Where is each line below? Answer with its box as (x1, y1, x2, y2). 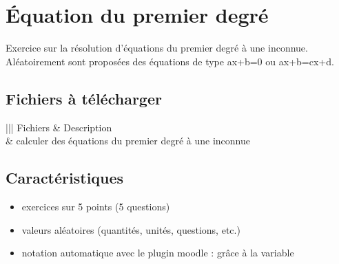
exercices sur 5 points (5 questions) (21, 199, 170, 213)
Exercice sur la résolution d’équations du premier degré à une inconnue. (6, 41, 308, 55)
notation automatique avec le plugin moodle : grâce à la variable (21, 245, 294, 260)
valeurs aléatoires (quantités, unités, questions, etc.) (21, 222, 240, 236)
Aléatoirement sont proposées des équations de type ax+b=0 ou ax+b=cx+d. (6, 54, 334, 68)
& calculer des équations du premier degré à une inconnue (6, 133, 250, 148)
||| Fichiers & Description (6, 120, 112, 134)
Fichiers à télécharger (6, 87, 162, 109)
